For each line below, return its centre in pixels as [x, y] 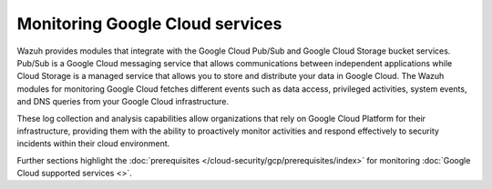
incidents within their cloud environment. [93, 144]
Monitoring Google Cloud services [149, 24]
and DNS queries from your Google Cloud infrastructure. [123, 102]
